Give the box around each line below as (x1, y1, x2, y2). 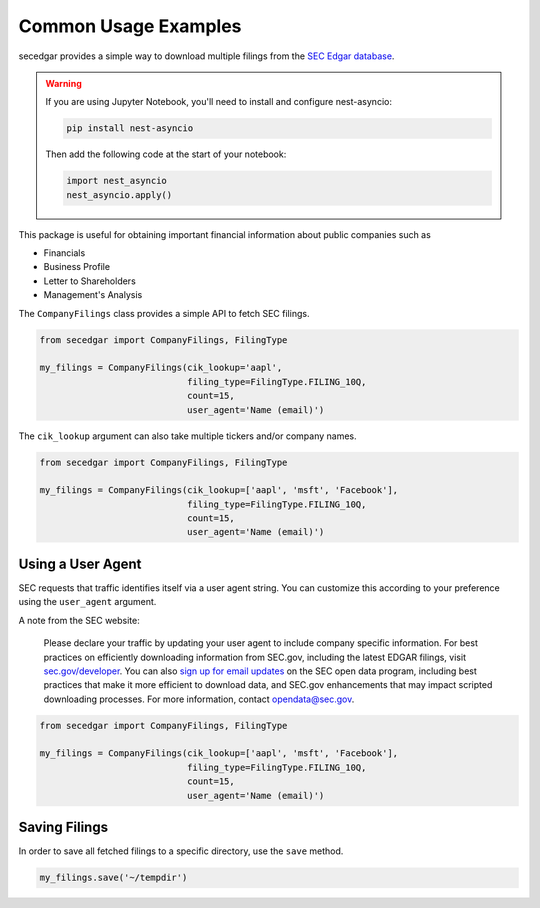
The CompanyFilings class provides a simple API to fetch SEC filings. (18, 307, 310, 319)
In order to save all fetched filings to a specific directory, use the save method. (18, 845, 344, 857)
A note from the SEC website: (18, 614, 140, 626)
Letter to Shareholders (43, 275, 137, 287)
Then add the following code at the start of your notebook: (45, 148, 287, 160)
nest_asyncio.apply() (66, 189, 173, 200)
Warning (45, 77, 82, 89)
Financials (43, 247, 86, 259)
